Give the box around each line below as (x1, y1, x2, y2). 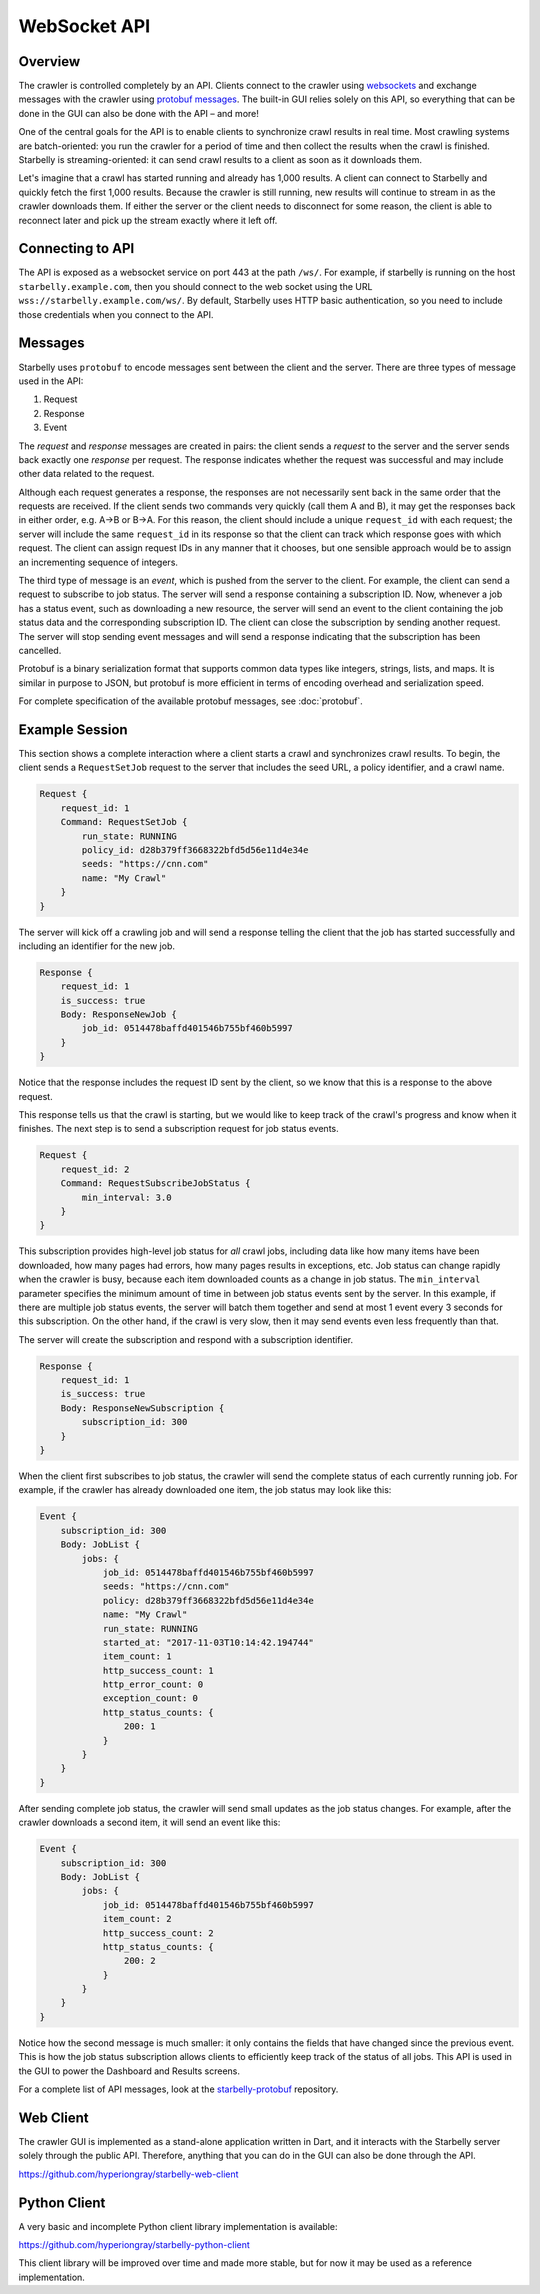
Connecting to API (18, 240, 135, 257)
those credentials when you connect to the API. (18, 308, 214, 320)
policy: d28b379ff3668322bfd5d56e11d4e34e (102, 1595, 314, 1606)
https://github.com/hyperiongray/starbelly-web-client (18, 2168, 239, 2180)
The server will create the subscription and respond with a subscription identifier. (18, 1333, 354, 1345)
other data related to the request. (18, 468, 155, 480)
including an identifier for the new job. (18, 940, 175, 952)
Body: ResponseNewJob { (60, 1009, 177, 1020)
